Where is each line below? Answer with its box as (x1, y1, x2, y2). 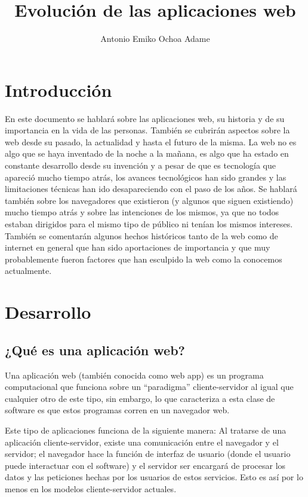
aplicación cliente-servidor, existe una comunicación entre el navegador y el (5, 435, 279, 448)
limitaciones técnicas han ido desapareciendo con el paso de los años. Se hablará (5, 182, 297, 195)
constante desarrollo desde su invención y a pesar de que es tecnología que (5, 159, 276, 172)
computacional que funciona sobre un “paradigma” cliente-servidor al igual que (5, 380, 294, 393)
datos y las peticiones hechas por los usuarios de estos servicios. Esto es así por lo (5, 471, 303, 483)
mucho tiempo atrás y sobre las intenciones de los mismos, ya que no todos (5, 206, 279, 218)
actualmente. (5, 264, 52, 277)
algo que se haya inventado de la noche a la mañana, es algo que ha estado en (5, 147, 289, 160)
